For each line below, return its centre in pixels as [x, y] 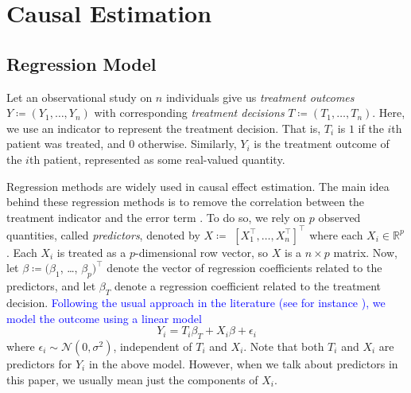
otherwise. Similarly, [187, 144]
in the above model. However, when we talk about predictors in [243, 364]
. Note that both [284, 346]
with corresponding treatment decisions [189, 113]
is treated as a [91, 252]
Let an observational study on [79, 97]
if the [371, 128]
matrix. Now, [365, 252]
